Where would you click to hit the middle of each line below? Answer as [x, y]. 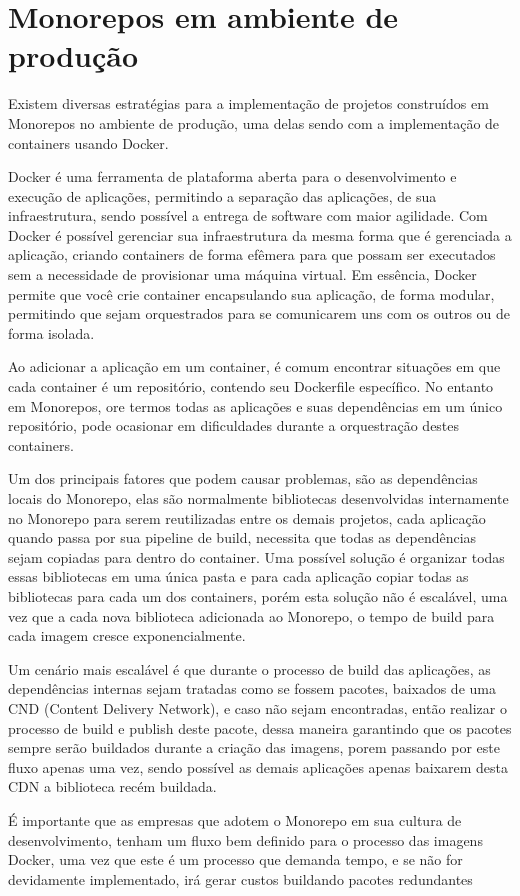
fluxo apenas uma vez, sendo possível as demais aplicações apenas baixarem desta [258, 766]
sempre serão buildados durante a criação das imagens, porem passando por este [254, 747]
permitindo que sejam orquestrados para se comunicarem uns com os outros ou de [259, 313]
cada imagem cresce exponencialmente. [127, 635]
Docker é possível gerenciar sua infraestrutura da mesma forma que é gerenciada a [260, 234]
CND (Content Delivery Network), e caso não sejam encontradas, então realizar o [257, 707]
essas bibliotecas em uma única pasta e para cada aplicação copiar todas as [238, 576]
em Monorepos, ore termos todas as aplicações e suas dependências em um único [255, 405]
